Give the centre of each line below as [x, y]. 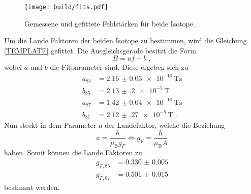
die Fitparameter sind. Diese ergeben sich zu [119, 67]
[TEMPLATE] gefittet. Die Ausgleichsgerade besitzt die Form [100, 50]
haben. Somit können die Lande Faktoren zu [73, 153]
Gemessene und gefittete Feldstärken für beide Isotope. [110, 23]
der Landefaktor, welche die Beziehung [165, 124]
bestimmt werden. [32, 187]
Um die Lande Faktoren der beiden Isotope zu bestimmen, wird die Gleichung [125, 40]
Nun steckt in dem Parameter [50, 124]
